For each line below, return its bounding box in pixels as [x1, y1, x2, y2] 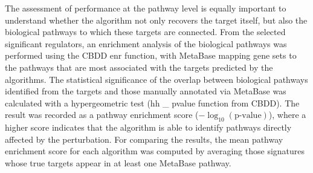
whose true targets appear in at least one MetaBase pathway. [5, 156, 231, 169]
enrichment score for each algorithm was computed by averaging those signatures [5, 145, 305, 157]
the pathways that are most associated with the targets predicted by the [5, 60, 273, 73]
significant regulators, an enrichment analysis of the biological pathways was [5, 37, 287, 50]
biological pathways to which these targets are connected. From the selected [5, 25, 286, 38]
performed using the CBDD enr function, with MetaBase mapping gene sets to [5, 49, 297, 62]
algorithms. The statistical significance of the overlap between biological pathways [5, 73, 308, 85]
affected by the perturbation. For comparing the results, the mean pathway [5, 132, 283, 145]
